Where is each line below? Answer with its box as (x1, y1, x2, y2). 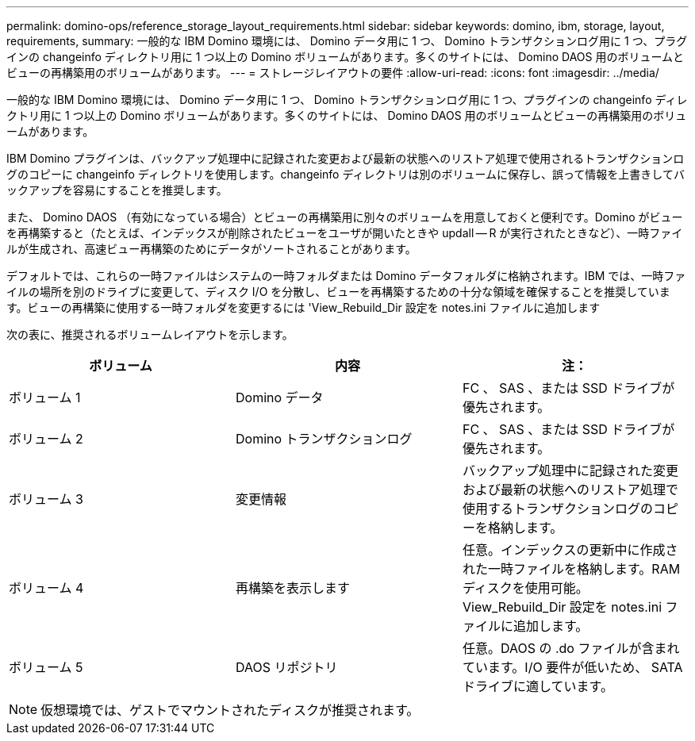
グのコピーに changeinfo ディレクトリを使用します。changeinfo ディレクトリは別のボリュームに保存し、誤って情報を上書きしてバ (6, 167, 685, 181)
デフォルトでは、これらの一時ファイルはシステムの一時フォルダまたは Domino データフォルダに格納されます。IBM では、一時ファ (6, 269, 686, 282)
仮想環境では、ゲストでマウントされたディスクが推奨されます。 (40, 702, 420, 718)
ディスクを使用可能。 (462, 580, 589, 596)
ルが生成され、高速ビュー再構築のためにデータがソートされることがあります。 (6, 242, 417, 255)
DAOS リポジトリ (235, 659, 338, 675)
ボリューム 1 (9, 390, 81, 405)
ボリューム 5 (9, 659, 83, 675)
